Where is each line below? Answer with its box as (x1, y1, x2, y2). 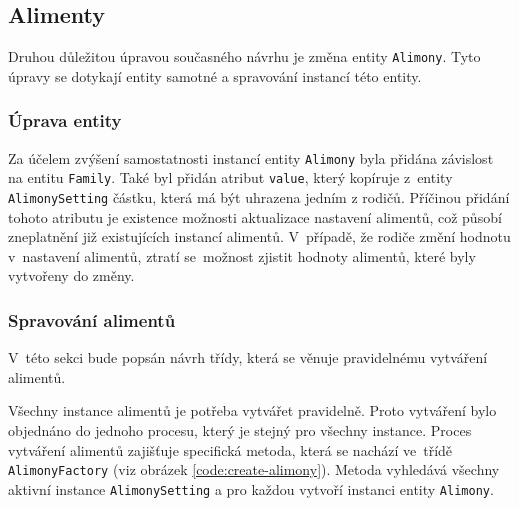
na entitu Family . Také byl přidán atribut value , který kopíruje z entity (8, 167, 453, 188)
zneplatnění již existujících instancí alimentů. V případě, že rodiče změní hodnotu (8, 226, 511, 247)
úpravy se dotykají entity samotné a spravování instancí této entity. (8, 65, 422, 86)
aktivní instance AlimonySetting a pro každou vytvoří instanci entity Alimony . (8, 478, 494, 499)
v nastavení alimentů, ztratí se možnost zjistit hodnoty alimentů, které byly (8, 245, 476, 266)
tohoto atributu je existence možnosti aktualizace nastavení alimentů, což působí (8, 206, 502, 227)
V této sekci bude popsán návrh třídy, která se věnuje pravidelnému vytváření (8, 347, 488, 368)
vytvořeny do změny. (8, 265, 135, 286)
